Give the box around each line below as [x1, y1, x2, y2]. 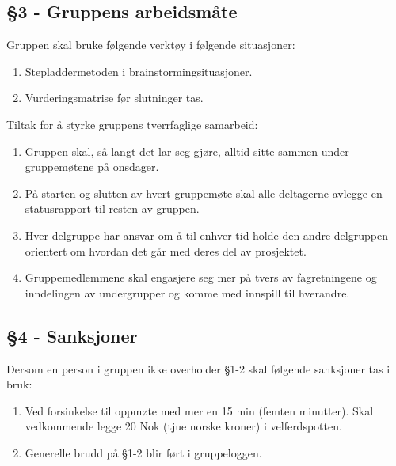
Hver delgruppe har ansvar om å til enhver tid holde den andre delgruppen [25, 226, 388, 243]
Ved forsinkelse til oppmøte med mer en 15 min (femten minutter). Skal [25, 402, 374, 419]
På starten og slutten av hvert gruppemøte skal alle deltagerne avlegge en [25, 184, 383, 201]
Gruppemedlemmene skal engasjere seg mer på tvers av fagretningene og [25, 269, 377, 286]
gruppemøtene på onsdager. [25, 158, 159, 175]
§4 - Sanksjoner [6, 323, 138, 347]
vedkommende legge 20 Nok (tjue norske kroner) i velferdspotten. [25, 418, 342, 434]
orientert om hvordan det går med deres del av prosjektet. [25, 242, 307, 259]
